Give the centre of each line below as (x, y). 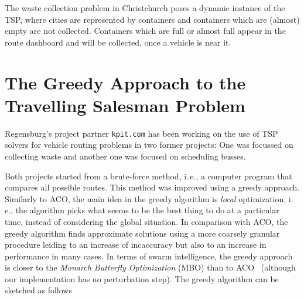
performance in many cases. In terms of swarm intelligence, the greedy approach (149, 256)
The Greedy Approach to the (125, 82)
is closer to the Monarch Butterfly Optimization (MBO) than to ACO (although (150, 267)
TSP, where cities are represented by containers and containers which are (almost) (152, 19)
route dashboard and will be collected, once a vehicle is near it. (118, 42)
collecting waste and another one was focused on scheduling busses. (125, 156)
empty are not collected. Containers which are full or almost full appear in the (145, 31)
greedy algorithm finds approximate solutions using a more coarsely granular (142, 233)
